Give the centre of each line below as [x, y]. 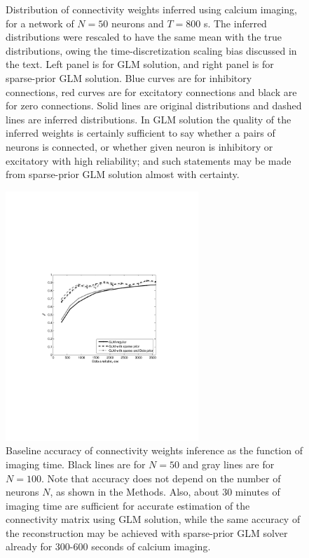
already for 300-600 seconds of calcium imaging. [108, 546]
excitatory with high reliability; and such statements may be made [149, 160]
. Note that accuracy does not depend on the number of [161, 478]
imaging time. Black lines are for [76, 464]
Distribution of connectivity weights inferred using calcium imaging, [151, 9]
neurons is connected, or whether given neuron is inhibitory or [139, 146]
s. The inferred [235, 23]
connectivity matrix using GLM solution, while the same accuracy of [153, 519]
